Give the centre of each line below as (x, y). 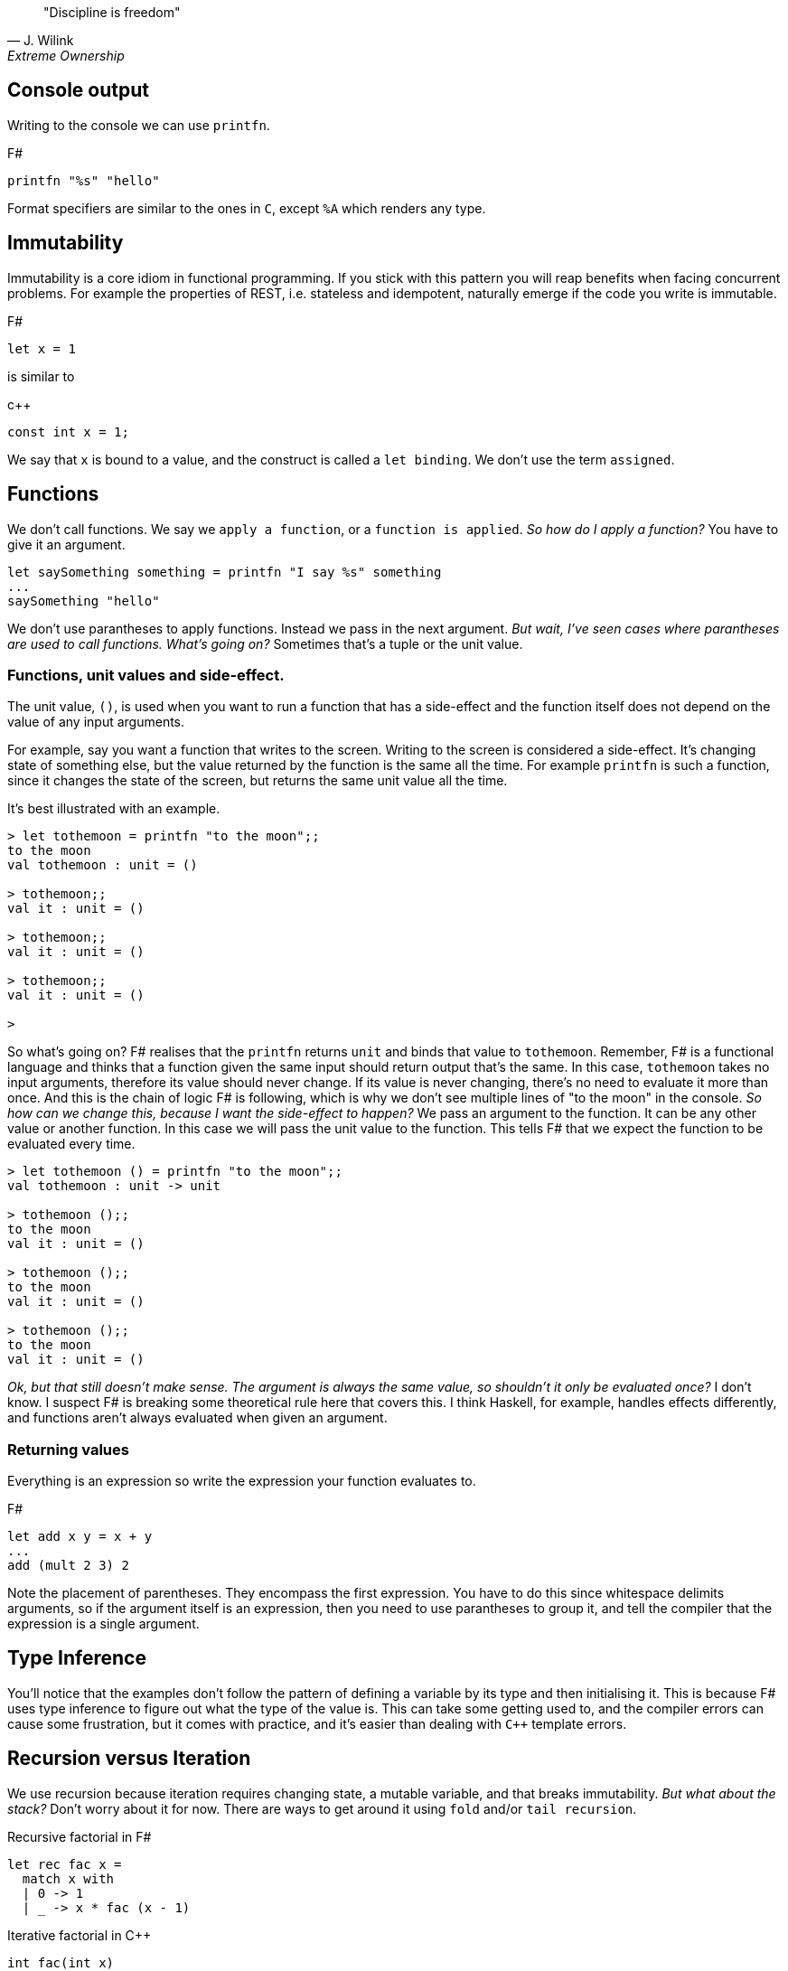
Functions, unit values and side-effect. (146, 675)
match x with (68, 1878)
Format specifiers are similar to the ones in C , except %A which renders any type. (247, 208)
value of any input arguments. (96, 722)
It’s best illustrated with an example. (114, 809)
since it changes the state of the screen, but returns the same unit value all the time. (258, 781)
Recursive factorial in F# (80, 1836)
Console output (78, 90)
